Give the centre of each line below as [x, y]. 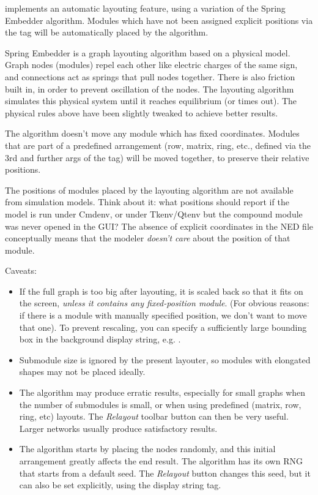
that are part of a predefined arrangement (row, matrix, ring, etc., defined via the [158, 145]
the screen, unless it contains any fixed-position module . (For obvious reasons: [164, 303]
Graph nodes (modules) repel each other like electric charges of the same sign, [151, 65]
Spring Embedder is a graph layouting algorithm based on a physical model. [148, 52]
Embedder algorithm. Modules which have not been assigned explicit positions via [159, 20]
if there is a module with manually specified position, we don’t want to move [163, 315]
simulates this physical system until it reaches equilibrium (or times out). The [151, 101]
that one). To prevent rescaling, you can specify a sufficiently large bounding [163, 327]
